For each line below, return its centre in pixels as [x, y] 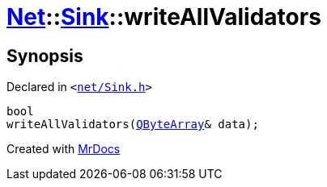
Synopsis [45, 56]
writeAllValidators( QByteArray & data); [133, 125]
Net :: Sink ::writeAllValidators [164, 17]
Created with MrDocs [64, 149]
